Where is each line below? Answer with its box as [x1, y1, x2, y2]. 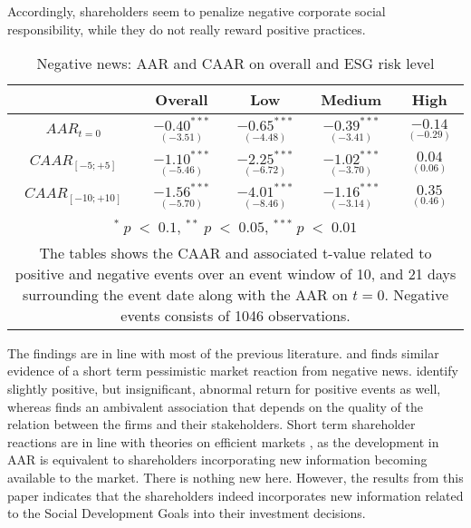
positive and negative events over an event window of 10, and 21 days [14, 262, 457, 284]
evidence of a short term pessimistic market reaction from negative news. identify [7, 361, 458, 380]
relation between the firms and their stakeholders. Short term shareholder [7, 415, 416, 434]
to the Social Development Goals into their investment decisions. [7, 504, 366, 523]
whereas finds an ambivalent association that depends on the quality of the [7, 396, 423, 416]
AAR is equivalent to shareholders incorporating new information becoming [7, 450, 428, 469]
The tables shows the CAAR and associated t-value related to [39, 241, 432, 263]
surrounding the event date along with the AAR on [22, 283, 348, 305]
